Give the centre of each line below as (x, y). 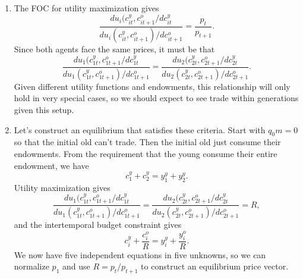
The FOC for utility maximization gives (86, 8)
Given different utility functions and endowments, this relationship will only (152, 86)
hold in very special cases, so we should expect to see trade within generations (156, 98)
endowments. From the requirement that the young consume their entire (146, 154)
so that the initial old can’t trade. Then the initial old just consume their (147, 142)
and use (76, 266)
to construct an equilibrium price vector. (215, 266)
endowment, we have (51, 165)
